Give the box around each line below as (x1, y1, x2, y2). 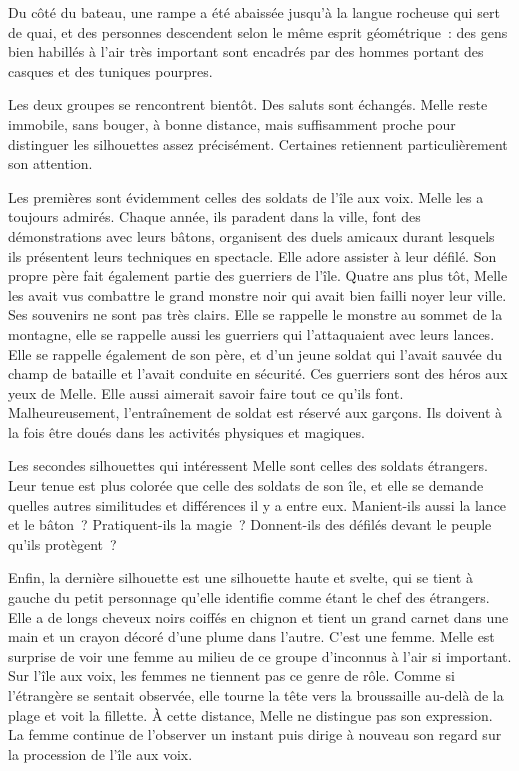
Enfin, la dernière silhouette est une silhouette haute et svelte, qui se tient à (8, 567, 473, 588)
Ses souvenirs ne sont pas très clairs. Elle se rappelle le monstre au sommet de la (8, 304, 503, 325)
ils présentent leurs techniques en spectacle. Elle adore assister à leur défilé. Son (8, 245, 497, 266)
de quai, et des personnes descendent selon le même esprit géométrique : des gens (8, 21, 508, 42)
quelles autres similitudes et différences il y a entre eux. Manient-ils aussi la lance (8, 494, 507, 515)
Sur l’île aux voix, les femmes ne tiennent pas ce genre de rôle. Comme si (8, 665, 455, 686)
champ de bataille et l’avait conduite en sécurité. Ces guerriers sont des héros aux (8, 363, 508, 384)
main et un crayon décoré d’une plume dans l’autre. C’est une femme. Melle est (8, 626, 495, 647)
